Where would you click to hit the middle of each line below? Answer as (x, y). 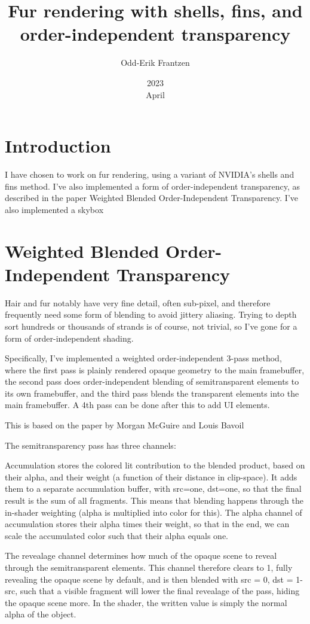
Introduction (58, 146)
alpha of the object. (41, 614)
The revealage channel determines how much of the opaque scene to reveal (141, 555)
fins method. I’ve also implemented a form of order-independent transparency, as (153, 186)
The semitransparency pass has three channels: (90, 445)
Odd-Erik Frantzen (155, 63)
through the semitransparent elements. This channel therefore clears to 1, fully (149, 567)
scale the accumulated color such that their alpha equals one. (117, 535)
